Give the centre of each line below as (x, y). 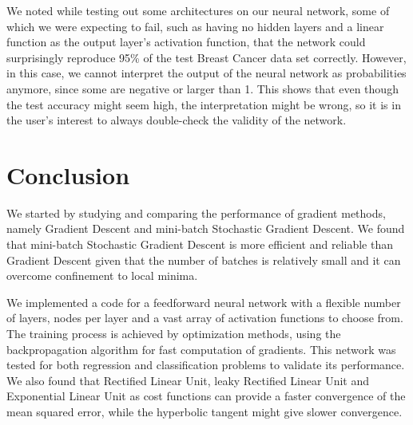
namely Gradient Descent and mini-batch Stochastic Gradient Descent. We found (206, 228)
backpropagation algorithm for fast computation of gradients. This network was (201, 349)
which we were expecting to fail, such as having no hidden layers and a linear (195, 26)
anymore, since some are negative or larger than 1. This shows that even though (203, 88)
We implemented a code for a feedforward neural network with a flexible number (204, 302)
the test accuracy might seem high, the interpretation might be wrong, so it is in (204, 104)
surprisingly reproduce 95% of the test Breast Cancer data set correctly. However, (206, 57)
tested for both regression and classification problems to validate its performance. (206, 365)
